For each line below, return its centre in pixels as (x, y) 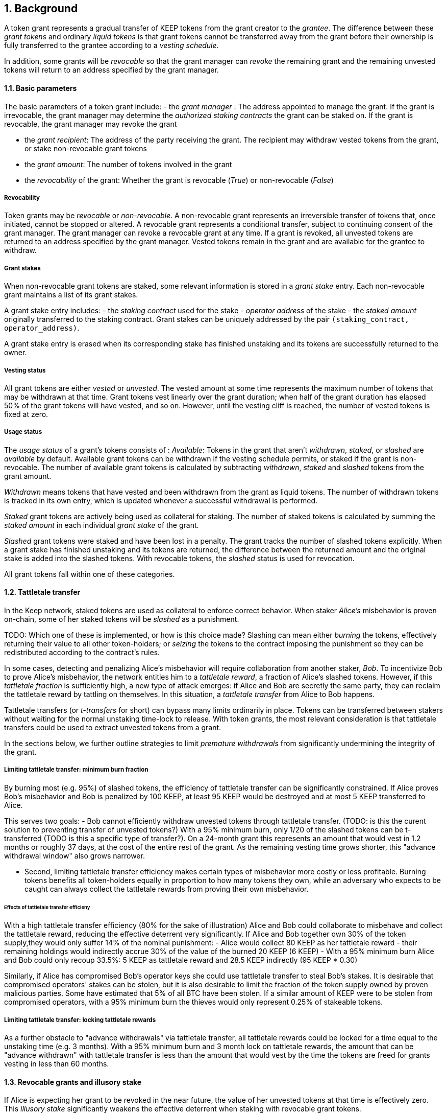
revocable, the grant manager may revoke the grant (91, 124)
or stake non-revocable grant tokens (86, 148)
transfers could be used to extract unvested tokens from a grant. (113, 727)
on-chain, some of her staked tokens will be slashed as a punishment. (122, 619)
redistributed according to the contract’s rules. (82, 652)
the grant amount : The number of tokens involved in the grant (128, 164)
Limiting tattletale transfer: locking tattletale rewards (80, 1020)
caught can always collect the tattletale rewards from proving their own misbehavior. (167, 889)
